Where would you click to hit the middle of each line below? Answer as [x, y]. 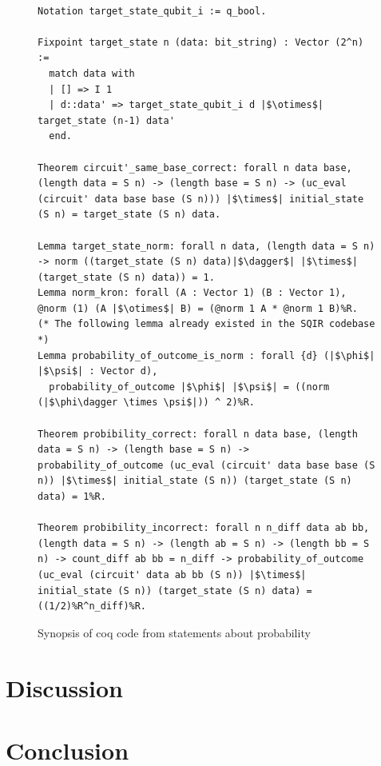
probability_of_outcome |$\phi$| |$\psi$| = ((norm [189, 387]
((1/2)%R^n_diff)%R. [92, 606]
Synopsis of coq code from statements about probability [174, 632]
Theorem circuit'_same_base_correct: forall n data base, [195, 168]
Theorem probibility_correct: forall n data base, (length [198, 434]
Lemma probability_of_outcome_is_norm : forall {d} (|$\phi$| [206, 355]
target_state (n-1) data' [106, 120]
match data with [92, 73]
